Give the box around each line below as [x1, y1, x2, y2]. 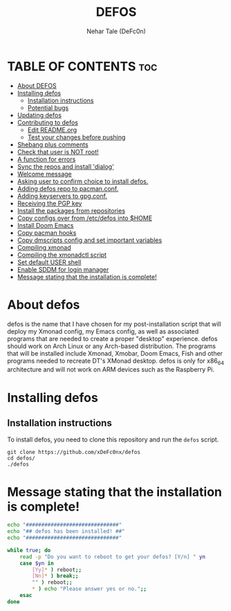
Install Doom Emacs [17, 221, 74, 229]
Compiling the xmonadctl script [17, 250, 107, 259]
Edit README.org [27, 125, 77, 134]
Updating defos [17, 111, 62, 119]
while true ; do [7, 547, 51, 554]
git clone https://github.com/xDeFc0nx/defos [7, 449, 140, 456]
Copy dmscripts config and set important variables [17, 236, 163, 244]
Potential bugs [27, 103, 69, 111]
